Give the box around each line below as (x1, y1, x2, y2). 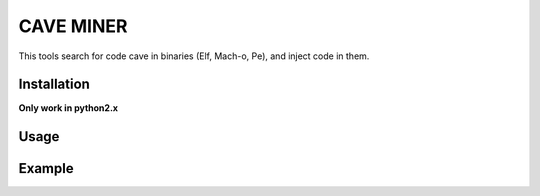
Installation (18, 76, 90, 93)
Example (18, 160, 74, 177)
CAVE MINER (18, 15, 128, 37)
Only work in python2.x (18, 102, 119, 114)
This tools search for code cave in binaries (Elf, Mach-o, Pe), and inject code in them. (18, 50, 370, 62)
